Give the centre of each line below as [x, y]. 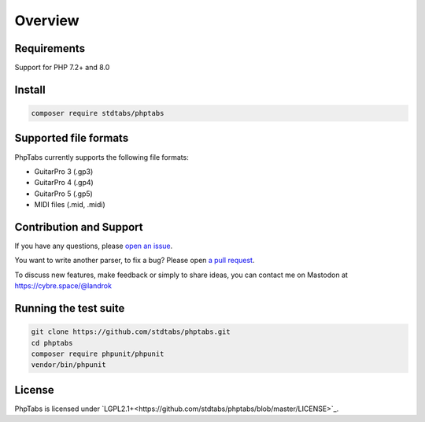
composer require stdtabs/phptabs [98, 113]
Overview [47, 20]
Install [30, 89]
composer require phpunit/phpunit [98, 354]
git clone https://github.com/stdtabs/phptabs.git [131, 332]
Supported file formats [72, 138]
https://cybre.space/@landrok [63, 286]
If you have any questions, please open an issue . [94, 246]
